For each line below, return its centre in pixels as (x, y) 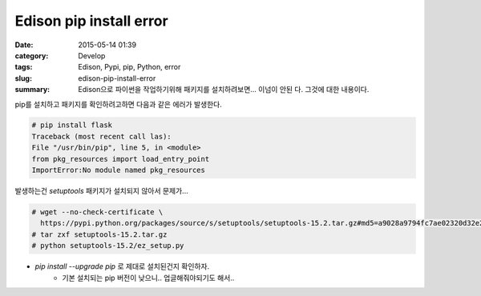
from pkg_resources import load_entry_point (121, 159)
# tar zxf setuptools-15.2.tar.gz (99, 234)
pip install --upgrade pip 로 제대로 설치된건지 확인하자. (122, 266)
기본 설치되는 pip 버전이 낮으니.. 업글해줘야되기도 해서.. (148, 278)
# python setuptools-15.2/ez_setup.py (108, 246)
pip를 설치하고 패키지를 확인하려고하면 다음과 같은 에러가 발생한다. (118, 104)
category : (32, 55)
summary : (32, 90)
